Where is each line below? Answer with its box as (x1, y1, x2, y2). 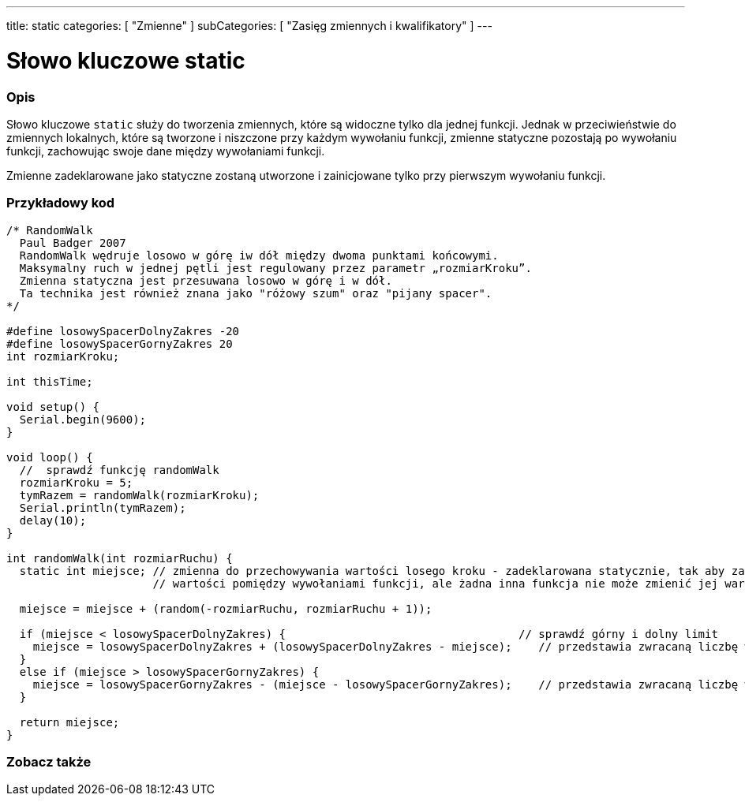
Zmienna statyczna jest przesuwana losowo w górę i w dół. (19, 274, 392, 287)
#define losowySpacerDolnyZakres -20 (6, 324, 240, 338)
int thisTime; (6, 375, 93, 388)
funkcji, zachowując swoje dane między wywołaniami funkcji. (6, 144, 325, 158)
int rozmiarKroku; (6, 349, 120, 363)
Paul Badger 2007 (19, 236, 126, 249)
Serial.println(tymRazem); (19, 501, 186, 514)
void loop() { (6, 450, 93, 464)
